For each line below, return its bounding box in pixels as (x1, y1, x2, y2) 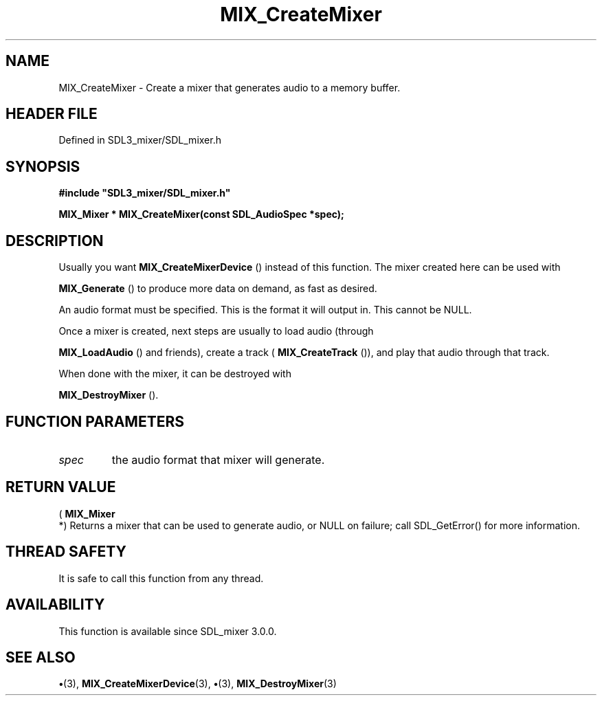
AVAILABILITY (5, 596, 105, 614)
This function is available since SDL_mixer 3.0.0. (58, 625, 277, 637)
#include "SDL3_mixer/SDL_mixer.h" (58, 187, 231, 199)
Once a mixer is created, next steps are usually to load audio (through (58, 325, 374, 337)
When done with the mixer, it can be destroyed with (58, 368, 291, 380)
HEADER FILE (5, 105, 98, 123)
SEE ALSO (5, 648, 76, 666)
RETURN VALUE (5, 478, 116, 496)
